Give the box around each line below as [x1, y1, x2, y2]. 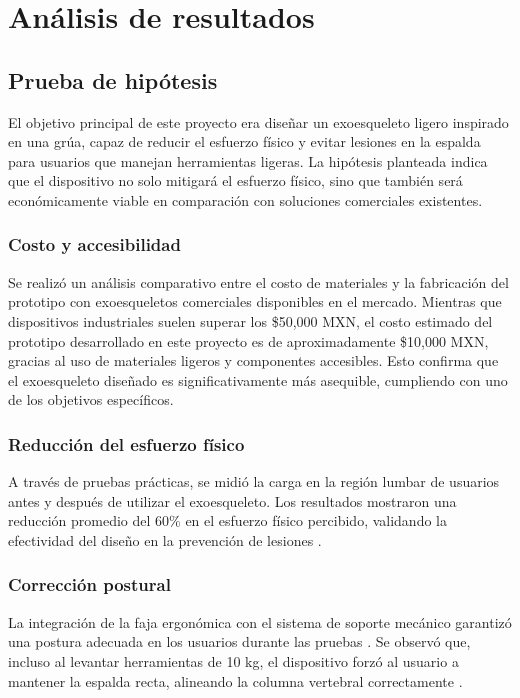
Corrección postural [8, 572, 171, 597]
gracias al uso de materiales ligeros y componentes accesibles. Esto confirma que [8, 350, 499, 371]
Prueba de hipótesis [8, 64, 218, 95]
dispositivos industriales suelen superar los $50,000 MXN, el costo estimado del [8, 310, 493, 331]
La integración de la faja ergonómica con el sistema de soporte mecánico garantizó [8, 611, 512, 632]
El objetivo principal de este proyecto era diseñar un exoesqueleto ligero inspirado [8, 111, 509, 132]
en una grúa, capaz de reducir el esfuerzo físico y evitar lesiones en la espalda [8, 131, 481, 152]
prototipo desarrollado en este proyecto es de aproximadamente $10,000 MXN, [8, 330, 489, 351]
